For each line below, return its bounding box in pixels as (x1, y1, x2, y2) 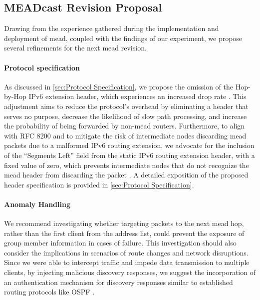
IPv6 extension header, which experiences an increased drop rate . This (28, 91, 247, 101)
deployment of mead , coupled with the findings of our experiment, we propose (4, 32, 243, 43)
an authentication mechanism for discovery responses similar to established (4, 276, 233, 287)
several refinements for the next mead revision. (4, 42, 147, 53)
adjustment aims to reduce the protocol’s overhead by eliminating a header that (4, 100, 249, 111)
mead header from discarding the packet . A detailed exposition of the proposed (4, 169, 249, 180)
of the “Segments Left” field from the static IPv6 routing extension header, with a (4, 149, 255, 160)
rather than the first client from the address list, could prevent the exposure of (4, 227, 245, 238)
